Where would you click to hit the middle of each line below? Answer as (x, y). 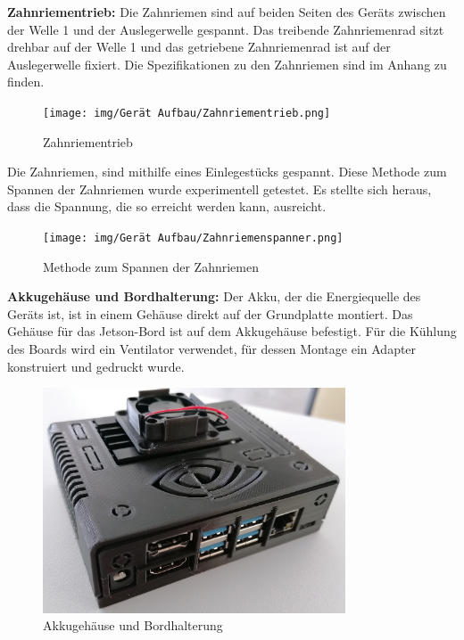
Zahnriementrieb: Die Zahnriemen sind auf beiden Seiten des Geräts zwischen (227, 12)
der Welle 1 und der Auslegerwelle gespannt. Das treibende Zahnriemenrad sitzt (226, 29)
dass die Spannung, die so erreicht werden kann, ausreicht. (167, 206)
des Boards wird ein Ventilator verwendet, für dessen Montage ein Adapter (212, 349)
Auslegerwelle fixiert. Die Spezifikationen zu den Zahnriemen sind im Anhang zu (227, 64)
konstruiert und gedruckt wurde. (96, 366)
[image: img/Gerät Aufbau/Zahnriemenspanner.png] (193, 238)
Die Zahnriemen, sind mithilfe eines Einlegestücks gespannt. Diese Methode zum (227, 172)
